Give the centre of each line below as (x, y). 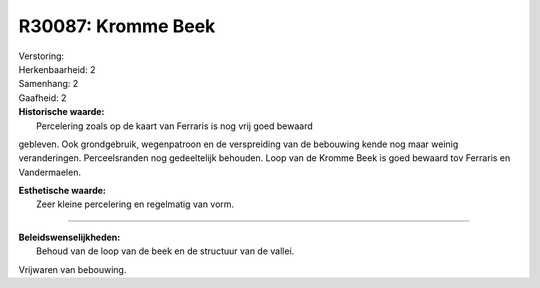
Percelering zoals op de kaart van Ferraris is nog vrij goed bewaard (175, 126)
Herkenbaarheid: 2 (57, 69)
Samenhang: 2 (48, 84)
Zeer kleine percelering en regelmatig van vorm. (135, 204)
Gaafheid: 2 (42, 97)
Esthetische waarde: (62, 191)
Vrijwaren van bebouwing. (72, 269)
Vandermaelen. (50, 172)
